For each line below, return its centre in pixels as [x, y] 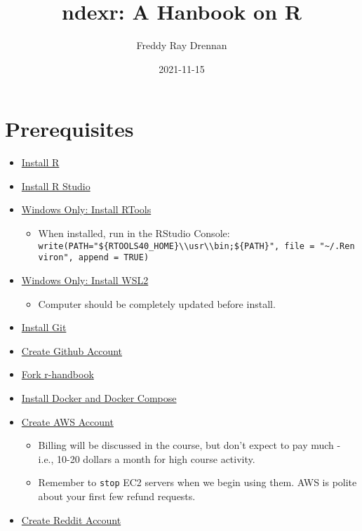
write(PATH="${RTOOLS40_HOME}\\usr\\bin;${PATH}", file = [176, 246]
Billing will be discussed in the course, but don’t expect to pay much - [189, 445]
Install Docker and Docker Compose [99, 397]
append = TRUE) [114, 258]
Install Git [44, 327]
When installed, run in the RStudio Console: [134, 233]
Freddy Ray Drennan [182, 45]
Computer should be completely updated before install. [157, 303]
